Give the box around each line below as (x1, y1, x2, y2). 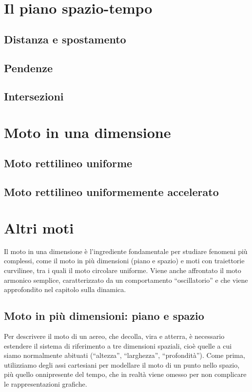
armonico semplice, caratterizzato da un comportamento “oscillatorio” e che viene (4, 274, 248, 285)
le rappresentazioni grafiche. (4, 378, 87, 389)
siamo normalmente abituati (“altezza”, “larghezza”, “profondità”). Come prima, (4, 350, 245, 360)
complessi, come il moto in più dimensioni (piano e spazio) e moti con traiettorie (4, 255, 245, 266)
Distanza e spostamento (4, 31, 126, 46)
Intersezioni (4, 89, 64, 104)
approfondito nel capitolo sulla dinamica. (4, 284, 126, 294)
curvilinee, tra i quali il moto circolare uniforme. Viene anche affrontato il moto (4, 265, 241, 275)
